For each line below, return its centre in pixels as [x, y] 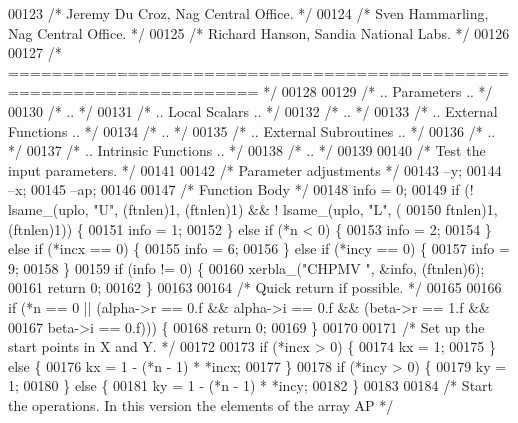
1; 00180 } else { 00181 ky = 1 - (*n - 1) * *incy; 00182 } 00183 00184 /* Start [251, 385]
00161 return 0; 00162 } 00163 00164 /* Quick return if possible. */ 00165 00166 [255, 287]
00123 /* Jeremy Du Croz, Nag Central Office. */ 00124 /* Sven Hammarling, [248, 13]
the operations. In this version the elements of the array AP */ [201, 404]
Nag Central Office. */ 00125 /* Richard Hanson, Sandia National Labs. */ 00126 [259, 32]
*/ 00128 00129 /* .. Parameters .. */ [378, 91]
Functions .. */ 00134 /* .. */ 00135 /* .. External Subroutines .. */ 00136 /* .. [252, 130]
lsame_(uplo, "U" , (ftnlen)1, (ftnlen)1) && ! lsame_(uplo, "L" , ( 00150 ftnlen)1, [253, 208]
